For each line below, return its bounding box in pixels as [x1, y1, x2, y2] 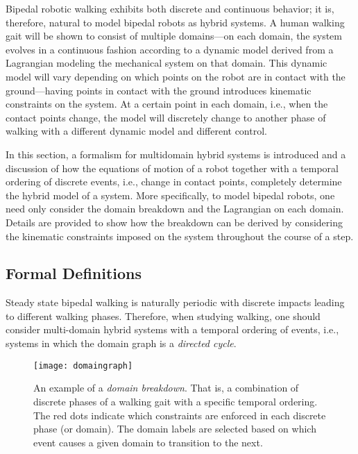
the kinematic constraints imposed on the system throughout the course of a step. [6, 228, 354, 243]
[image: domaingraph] [33, 360, 133, 371]
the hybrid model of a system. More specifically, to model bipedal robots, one [6, 187, 335, 202]
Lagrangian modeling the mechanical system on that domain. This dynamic [6, 56, 327, 70]
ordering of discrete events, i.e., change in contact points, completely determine [6, 174, 342, 189]
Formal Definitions [6, 262, 142, 284]
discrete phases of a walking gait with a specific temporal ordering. [33, 394, 318, 408]
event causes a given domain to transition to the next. [33, 435, 263, 449]
